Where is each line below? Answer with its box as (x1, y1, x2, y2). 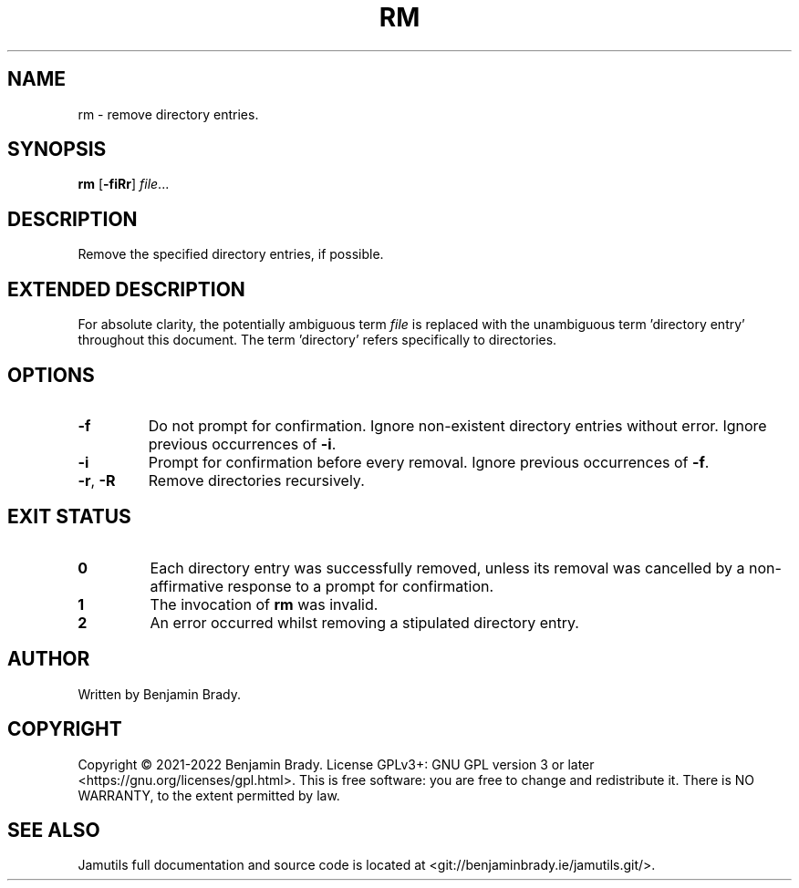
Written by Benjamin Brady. (78, 686, 241, 702)
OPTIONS (7, 363, 95, 387)
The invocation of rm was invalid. (150, 594, 379, 614)
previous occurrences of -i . (148, 434, 337, 453)
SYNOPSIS (7, 138, 107, 161)
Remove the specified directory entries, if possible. (78, 246, 384, 263)
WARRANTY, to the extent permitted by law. (78, 787, 340, 803)
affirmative (150, 576, 224, 595)
